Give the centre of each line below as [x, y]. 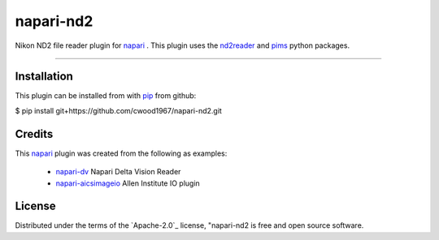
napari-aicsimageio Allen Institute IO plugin [128, 183]
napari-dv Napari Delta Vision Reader [118, 172]
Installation [44, 77]
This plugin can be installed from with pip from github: [106, 96]
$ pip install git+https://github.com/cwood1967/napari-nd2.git [119, 110]
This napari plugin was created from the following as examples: [121, 153]
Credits [34, 134]
